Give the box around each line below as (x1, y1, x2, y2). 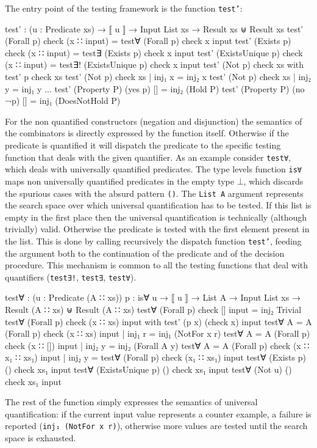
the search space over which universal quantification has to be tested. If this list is (5, 199, 312, 211)
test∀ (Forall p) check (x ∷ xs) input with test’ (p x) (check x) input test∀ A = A (5, 315, 312, 328)
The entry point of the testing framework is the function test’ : (5, 2, 243, 14)
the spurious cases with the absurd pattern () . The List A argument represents (5, 186, 304, 199)
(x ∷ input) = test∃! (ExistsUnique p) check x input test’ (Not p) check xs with (5, 58, 304, 71)
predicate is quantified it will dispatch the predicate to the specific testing (5, 139, 281, 151)
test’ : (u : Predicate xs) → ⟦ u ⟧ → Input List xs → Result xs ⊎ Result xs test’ (5, 22, 304, 35)
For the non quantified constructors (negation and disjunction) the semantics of (5, 114, 302, 127)
